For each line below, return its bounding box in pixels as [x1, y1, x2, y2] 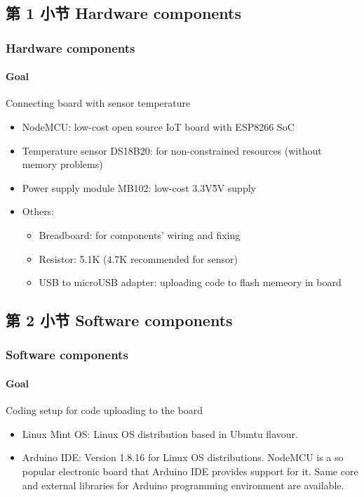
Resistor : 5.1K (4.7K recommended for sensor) [39, 251, 238, 266]
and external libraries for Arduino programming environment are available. [22, 477, 344, 492]
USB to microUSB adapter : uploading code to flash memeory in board [39, 275, 342, 290]
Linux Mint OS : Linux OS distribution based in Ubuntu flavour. [22, 426, 298, 441]
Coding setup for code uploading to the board [6, 403, 203, 418]
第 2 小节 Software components [6, 309, 233, 331]
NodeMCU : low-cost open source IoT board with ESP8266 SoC [22, 120, 295, 134]
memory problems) [22, 157, 103, 172]
